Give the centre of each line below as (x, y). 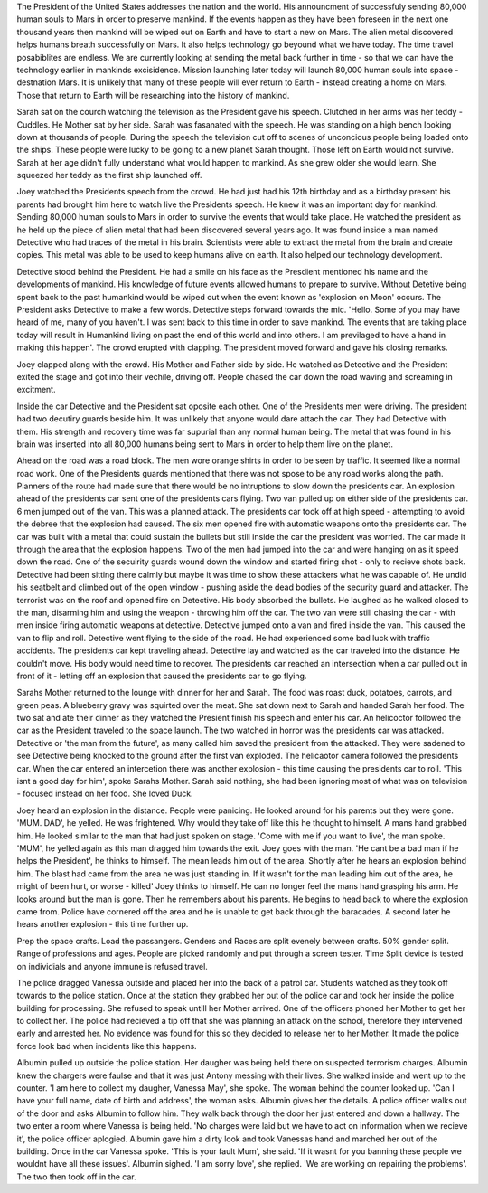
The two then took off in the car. (76, 1177)
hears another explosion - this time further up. (103, 924)
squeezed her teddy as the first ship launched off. (109, 175)
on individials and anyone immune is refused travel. (112, 966)
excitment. (36, 390)
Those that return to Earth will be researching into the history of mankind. (153, 95)
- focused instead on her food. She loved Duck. (105, 794)
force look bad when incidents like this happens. (107, 1046)
